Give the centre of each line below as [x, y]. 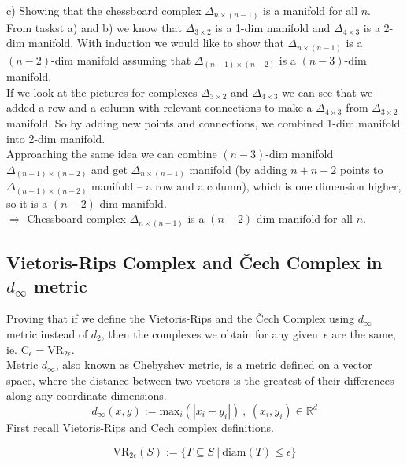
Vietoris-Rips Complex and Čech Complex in [194, 262]
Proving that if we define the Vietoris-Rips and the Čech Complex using [181, 318]
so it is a [27, 203]
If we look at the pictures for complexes [102, 92]
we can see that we [327, 92]
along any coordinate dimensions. [87, 395]
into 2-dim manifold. [56, 138]
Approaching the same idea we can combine [112, 154]
